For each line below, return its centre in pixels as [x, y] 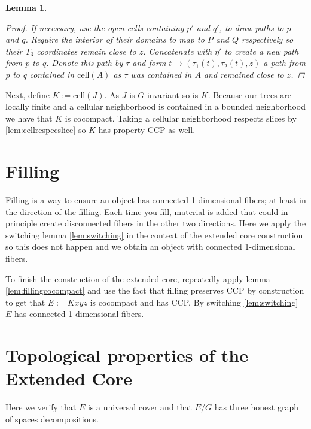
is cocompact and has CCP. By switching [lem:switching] [194, 302]
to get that [25, 302]
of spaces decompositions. [52, 419]
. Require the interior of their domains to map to [115, 39]
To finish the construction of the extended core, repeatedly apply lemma [138, 278]
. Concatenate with [178, 51]
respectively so [268, 39]
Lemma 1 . [26, 7]
